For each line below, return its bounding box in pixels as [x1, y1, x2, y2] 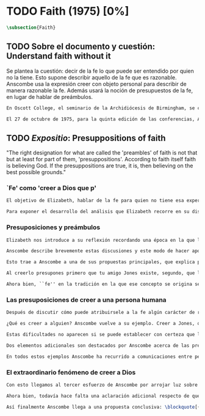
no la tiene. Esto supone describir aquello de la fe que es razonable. [6, 73, 177, 81]
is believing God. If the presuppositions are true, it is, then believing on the [6, 162, 193, 169]
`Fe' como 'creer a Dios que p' [6, 184, 96, 192]
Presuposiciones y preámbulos [6, 223, 101, 232]
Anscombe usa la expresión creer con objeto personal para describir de [6, 80, 187, 87]
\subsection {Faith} [6, 24, 56, 31]
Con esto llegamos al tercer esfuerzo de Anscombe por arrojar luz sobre [6, 382, 198, 388]
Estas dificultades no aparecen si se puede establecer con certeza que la [6, 331, 203, 337]
